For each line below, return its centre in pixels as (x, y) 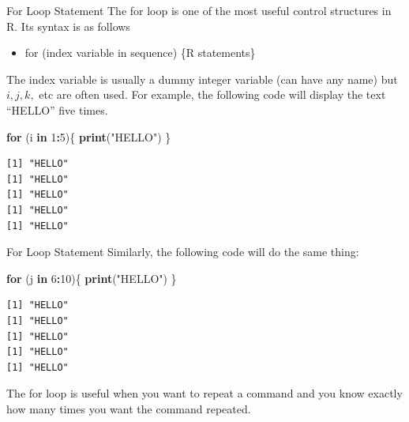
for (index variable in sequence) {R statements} (140, 53)
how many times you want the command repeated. (129, 408)
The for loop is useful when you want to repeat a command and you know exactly (204, 393)
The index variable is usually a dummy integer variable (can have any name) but (202, 79)
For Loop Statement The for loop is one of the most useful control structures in (199, 10)
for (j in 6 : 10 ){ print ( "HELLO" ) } (92, 278)
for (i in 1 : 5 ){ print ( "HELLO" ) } (89, 136)
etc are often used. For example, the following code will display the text (212, 94)
